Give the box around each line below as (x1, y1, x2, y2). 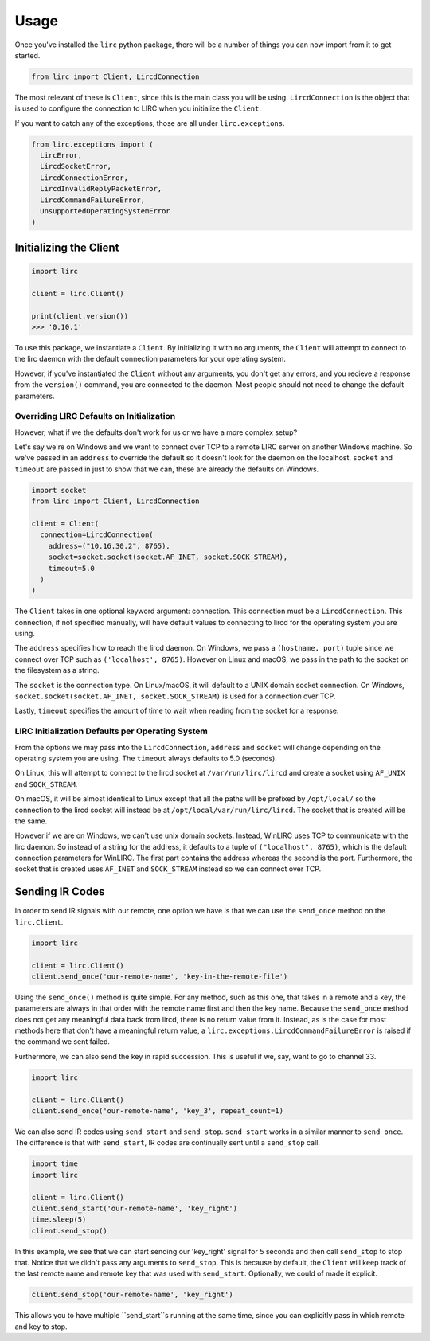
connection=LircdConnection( (40, 530, 154, 539)
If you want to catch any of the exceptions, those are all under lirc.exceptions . (14, 118, 286, 127)
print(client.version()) (31, 311, 129, 320)
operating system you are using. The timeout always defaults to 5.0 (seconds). (14, 753, 278, 763)
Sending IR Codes (14, 885, 105, 899)
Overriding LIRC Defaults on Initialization (14, 411, 176, 422)
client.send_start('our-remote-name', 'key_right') (31, 1203, 238, 1213)
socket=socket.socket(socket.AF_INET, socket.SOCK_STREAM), (48, 553, 288, 561)
